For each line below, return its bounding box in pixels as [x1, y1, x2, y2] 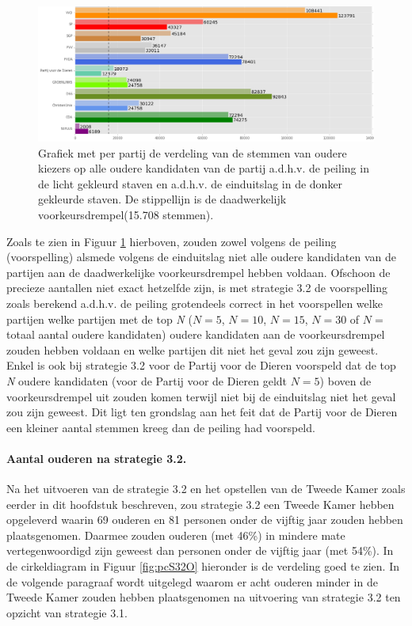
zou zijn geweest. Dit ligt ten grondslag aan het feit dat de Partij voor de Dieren [6, 404, 398, 420]
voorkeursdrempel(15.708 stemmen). [38, 206, 214, 222]
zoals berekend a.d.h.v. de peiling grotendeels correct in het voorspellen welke [6, 294, 383, 311]
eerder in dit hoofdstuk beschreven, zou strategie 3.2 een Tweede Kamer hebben [6, 495, 395, 512]
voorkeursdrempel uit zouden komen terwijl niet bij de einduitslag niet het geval [6, 388, 396, 404]
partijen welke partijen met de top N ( [6, 310, 193, 327]
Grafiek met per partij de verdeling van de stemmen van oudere [38, 144, 347, 161]
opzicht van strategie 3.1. [6, 604, 128, 620]
